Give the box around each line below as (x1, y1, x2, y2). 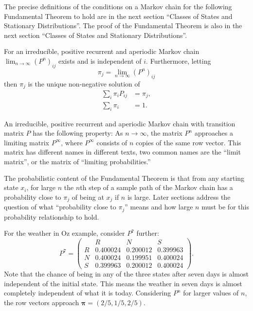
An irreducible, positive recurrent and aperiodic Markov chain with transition (4, 118, 235, 128)
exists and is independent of (58, 55, 142, 66)
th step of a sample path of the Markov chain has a (80, 182, 233, 192)
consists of (96, 137, 127, 147)
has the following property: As (33, 128, 123, 138)
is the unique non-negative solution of (28, 78, 140, 88)
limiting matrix (4, 137, 50, 147)
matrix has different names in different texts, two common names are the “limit (4, 147, 241, 157)
